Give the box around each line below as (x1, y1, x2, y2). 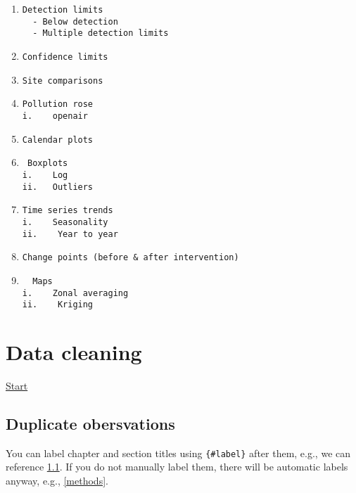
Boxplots (27, 158, 68, 169)
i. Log (22, 169, 68, 180)
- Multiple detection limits (32, 28, 169, 39)
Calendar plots (22, 134, 94, 145)
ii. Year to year (22, 229, 118, 239)
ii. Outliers (22, 181, 94, 192)
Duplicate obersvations (6, 412, 175, 434)
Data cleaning (6, 338, 142, 366)
